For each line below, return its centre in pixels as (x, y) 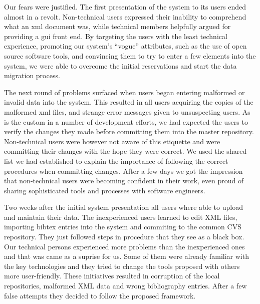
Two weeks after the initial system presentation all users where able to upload (123, 207)
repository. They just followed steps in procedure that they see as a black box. (124, 237)
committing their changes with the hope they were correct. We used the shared (125, 151)
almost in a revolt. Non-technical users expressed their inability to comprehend (125, 16)
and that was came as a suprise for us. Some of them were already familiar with (126, 256)
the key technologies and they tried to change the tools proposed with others (122, 266)
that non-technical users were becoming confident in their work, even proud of (124, 181)
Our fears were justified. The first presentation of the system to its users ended (125, 7)
